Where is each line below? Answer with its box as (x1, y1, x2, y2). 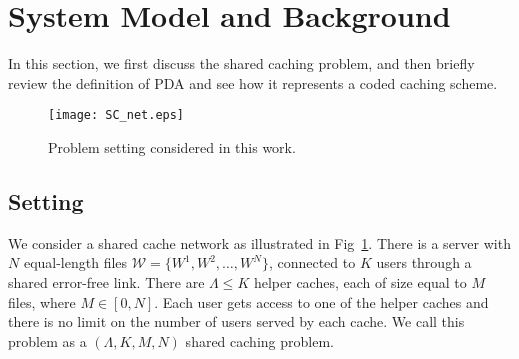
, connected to (268, 252, 356, 273)
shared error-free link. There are (8, 271, 205, 292)
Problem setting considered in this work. (48, 136, 296, 157)
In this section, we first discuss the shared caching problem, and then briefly (8, 53, 475, 74)
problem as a (8, 330, 87, 351)
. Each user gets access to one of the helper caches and (154, 291, 489, 312)
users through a (376, 252, 472, 273)
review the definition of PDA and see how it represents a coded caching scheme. (8, 72, 498, 93)
